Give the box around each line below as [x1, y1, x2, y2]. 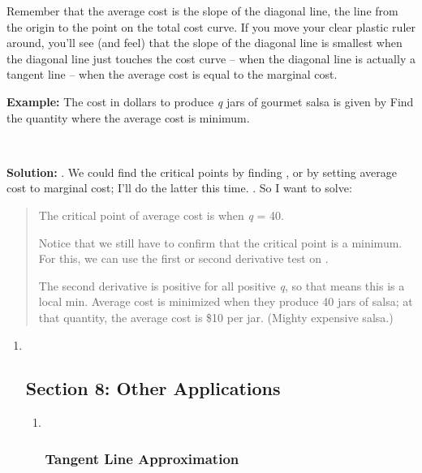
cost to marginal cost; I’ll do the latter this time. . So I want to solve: [6, 179, 352, 196]
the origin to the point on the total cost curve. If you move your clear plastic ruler [6, 18, 416, 35]
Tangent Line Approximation [45, 448, 239, 468]
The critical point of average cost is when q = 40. [38, 206, 285, 223]
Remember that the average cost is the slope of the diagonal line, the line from [6, 2, 398, 19]
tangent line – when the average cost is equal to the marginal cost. [6, 66, 338, 83]
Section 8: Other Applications [25, 376, 281, 401]
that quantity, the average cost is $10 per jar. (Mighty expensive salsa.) [38, 308, 394, 325]
